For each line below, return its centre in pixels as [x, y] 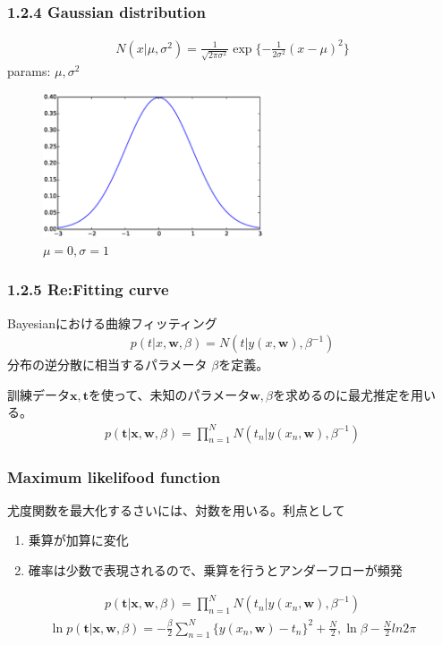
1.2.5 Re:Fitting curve [88, 289]
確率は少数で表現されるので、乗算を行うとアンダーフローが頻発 [215, 570]
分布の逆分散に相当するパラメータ [107, 365]
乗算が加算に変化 [78, 540]
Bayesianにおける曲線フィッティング [112, 322]
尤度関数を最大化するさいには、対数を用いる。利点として [176, 509]
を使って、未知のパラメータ [170, 394]
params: [29, 71]
